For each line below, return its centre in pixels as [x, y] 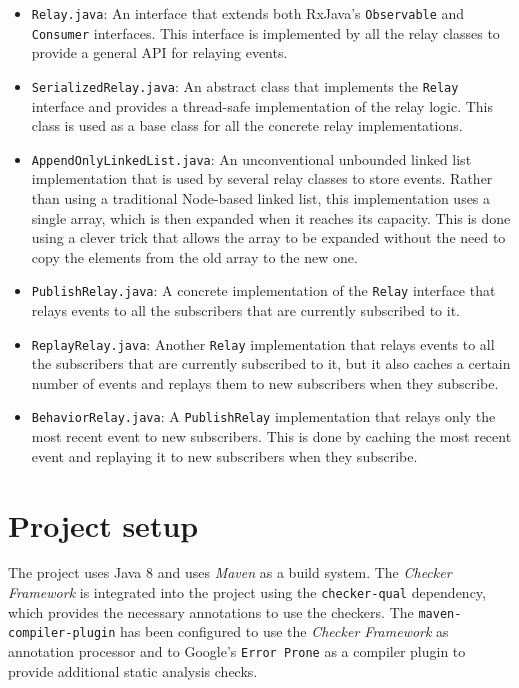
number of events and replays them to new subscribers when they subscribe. [265, 382]
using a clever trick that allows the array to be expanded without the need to [268, 237]
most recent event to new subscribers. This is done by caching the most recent [271, 436]
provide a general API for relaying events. [159, 52]
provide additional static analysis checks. [133, 670]
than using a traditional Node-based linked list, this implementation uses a [261, 198]
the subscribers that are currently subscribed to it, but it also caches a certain [271, 363]
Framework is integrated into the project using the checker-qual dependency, [247, 592]
